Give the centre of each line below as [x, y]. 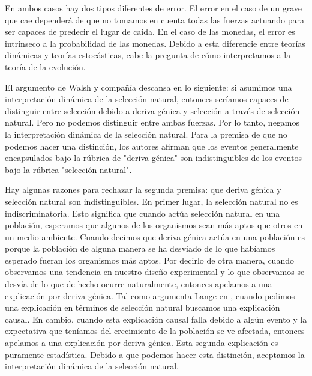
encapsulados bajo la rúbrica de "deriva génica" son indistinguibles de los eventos [153, 158]
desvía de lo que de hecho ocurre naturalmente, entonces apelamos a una [139, 284]
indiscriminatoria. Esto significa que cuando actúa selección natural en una [142, 213]
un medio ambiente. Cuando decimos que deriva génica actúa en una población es [155, 236]
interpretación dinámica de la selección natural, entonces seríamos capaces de [147, 99]
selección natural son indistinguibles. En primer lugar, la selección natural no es [151, 201]
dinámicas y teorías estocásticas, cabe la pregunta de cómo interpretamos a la [148, 55]
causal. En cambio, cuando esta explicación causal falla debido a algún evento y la [156, 319]
